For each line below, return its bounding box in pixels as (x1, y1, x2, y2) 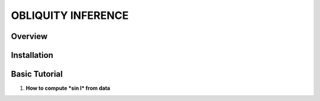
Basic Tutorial (11, 69, 63, 79)
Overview (11, 31, 48, 41)
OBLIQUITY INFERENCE (11, 9, 129, 22)
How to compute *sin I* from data (25, 84, 111, 92)
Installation (11, 50, 53, 60)
